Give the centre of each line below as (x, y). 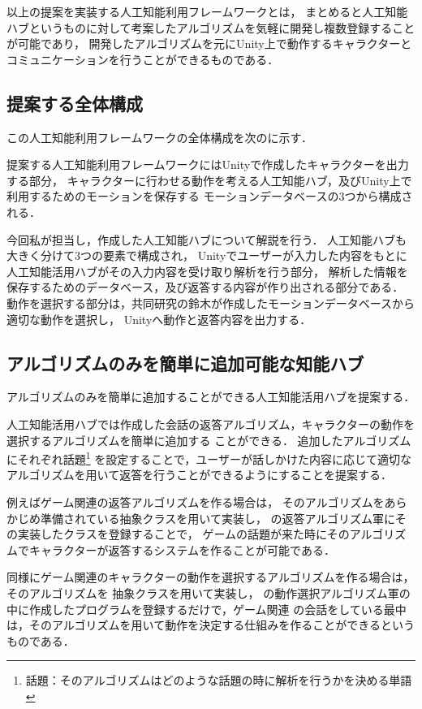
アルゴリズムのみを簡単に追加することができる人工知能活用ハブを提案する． (211, 397)
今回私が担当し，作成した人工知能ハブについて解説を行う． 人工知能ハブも (207, 239)
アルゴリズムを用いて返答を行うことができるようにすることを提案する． (200, 475)
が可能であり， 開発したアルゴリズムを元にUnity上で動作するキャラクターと (209, 43)
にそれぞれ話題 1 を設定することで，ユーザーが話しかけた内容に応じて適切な (209, 458)
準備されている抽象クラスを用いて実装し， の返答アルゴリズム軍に (217, 518)
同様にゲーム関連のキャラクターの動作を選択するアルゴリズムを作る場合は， (211, 577)
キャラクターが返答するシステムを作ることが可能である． (182, 549)
